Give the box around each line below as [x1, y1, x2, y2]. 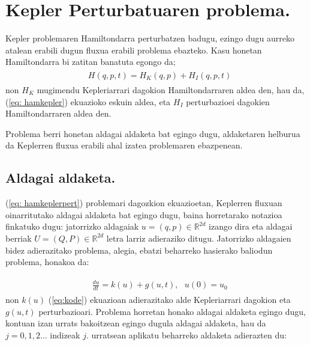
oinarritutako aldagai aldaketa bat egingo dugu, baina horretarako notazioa [5, 208, 282, 221]
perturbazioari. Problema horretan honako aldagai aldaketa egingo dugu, [38, 305, 306, 317]
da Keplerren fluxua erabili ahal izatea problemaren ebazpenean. [5, 139, 243, 151]
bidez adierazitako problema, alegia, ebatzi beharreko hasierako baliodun [5, 243, 273, 256]
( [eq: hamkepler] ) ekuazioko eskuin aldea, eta [5, 95, 171, 108]
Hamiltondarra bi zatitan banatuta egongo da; [5, 55, 176, 68]
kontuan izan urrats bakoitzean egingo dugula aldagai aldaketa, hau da [5, 317, 266, 329]
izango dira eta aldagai [209, 220, 293, 233]
